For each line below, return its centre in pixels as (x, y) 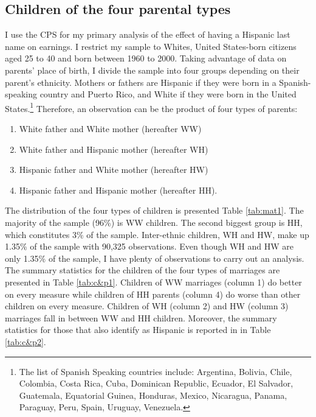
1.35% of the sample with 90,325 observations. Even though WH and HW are (149, 246)
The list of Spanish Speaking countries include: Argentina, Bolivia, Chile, (156, 371)
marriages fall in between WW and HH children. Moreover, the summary (141, 317)
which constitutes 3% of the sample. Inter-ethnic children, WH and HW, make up (157, 234)
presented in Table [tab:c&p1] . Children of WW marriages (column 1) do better (153, 282)
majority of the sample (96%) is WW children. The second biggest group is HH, (154, 222)
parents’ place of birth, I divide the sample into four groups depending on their (152, 70)
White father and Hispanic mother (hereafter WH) (114, 149)
